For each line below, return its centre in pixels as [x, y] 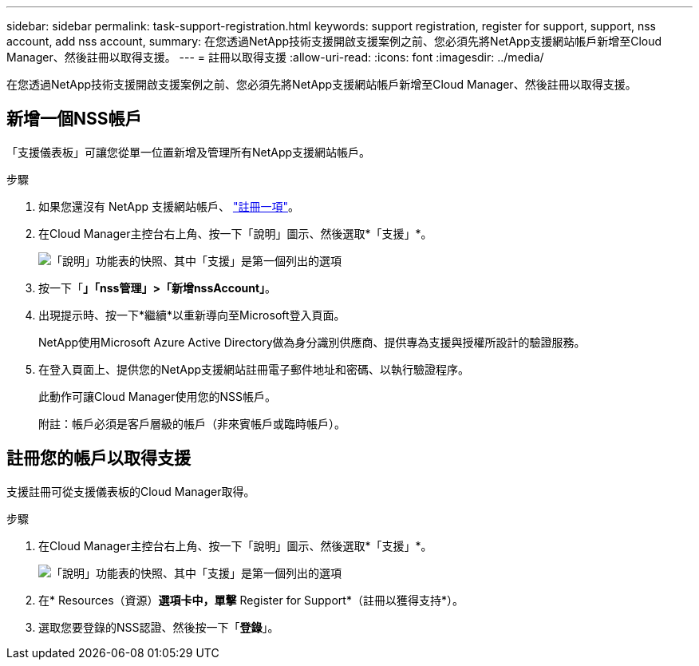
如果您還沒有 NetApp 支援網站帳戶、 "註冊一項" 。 [169, 206]
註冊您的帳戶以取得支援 [99, 458]
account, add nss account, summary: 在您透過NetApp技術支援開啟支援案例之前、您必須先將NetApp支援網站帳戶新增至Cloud [334, 41]
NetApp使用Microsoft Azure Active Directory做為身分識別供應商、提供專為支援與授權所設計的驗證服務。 [312, 342]
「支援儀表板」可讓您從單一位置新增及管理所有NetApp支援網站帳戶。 [189, 152]
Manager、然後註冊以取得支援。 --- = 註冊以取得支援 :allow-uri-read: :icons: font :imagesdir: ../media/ [275, 57]
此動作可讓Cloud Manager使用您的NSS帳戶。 [157, 396]
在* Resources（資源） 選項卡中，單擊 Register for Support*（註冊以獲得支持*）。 [251, 600]
